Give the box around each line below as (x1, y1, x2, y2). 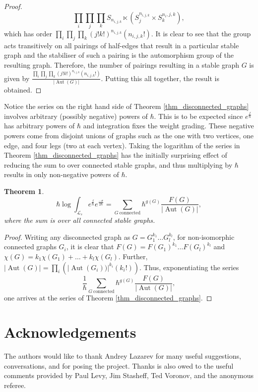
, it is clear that (66, 241, 114, 252)
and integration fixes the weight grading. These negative (83, 120, 254, 131)
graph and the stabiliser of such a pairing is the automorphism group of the (4, 50, 234, 60)
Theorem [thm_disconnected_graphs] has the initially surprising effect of (4, 150, 227, 160)
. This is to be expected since (154, 110, 243, 121)
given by (4, 73, 30, 83)
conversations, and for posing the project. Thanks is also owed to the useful (4, 360, 234, 371)
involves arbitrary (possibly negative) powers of (4, 110, 148, 121)
